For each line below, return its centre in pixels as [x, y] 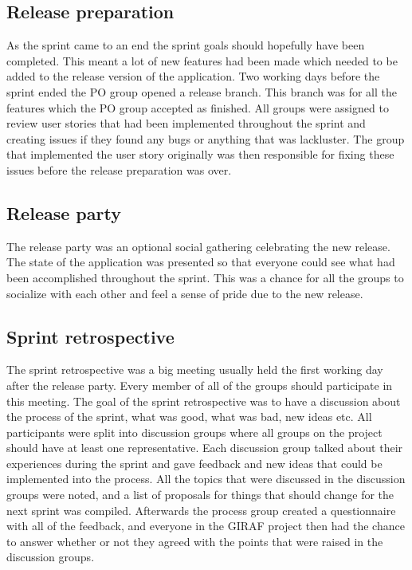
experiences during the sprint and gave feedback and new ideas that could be [194, 463]
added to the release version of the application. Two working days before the [193, 76]
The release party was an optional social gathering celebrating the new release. [198, 246]
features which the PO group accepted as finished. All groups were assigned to [198, 107]
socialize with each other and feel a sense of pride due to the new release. [185, 293]
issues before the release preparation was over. [119, 169]
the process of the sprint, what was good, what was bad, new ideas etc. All [189, 417]
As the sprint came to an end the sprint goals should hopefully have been [186, 45]
